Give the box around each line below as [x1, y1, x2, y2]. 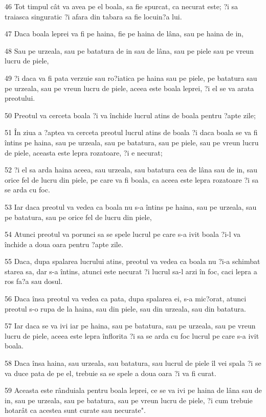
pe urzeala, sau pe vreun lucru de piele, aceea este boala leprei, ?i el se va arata [5, 82, 254, 93]
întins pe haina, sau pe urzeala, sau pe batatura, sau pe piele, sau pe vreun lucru [5, 137, 259, 147]
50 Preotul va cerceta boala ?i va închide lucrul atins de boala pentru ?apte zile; [5, 109, 256, 120]
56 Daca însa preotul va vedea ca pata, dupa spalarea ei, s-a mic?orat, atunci [5, 293, 247, 304]
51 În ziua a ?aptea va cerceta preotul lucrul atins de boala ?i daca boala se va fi [5, 127, 258, 138]
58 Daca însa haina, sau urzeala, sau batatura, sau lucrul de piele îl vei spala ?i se [5, 358, 261, 368]
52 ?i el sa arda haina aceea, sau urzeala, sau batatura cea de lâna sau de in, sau [5, 164, 257, 175]
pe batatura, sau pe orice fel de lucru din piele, [5, 211, 152, 222]
